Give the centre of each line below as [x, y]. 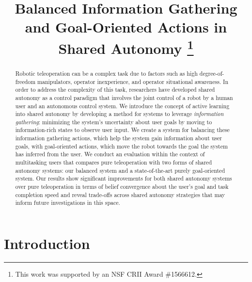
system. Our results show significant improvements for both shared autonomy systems [124, 178]
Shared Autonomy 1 [126, 47]
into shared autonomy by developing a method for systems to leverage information [119, 114]
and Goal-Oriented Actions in [126, 27]
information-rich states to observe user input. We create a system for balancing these [122, 130]
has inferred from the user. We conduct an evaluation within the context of [110, 154]
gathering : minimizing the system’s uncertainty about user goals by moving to [114, 122]
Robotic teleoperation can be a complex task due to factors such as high [106, 73]
